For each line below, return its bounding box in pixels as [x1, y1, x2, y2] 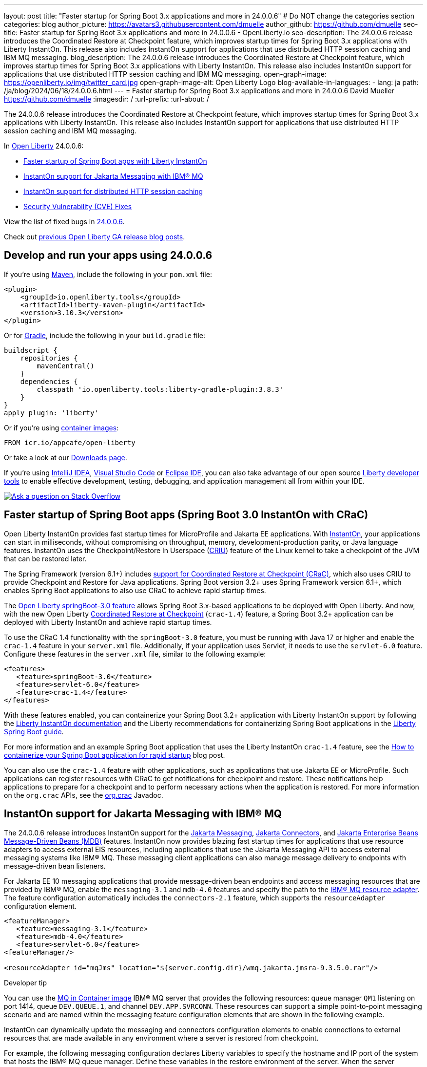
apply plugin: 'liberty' [4, 408, 98, 417]
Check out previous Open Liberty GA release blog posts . [4, 233, 185, 241]
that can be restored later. [4, 554, 87, 563]
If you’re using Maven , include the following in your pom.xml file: [4, 270, 212, 278]
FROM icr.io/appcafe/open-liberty [4, 438, 136, 447]
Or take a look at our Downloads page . [4, 453, 127, 462]
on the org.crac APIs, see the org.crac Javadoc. [4, 790, 163, 799]
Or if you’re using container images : [4, 423, 119, 432]
